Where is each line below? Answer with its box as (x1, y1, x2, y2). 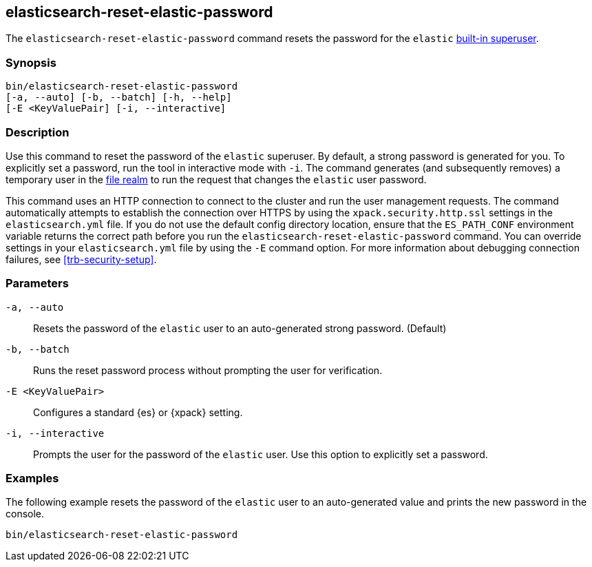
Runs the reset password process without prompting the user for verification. (33, 364, 383, 376)
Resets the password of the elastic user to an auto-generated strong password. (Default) (33, 322, 447, 334)
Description (6, 125, 70, 139)
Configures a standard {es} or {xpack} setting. (33, 406, 243, 418)
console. (6, 508, 45, 520)
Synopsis (6, 55, 56, 70)
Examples (6, 471, 59, 486)
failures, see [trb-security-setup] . (6, 253, 157, 265)
